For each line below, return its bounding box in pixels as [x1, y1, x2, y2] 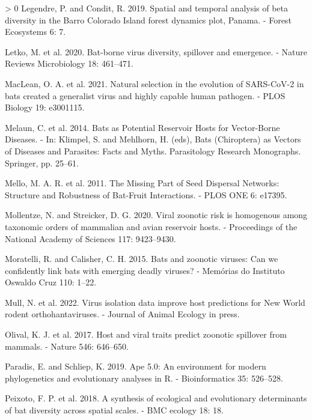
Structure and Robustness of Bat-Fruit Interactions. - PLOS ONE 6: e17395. [5, 188, 287, 201]
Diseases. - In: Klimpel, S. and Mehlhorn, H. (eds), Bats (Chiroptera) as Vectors [5, 133, 301, 145]
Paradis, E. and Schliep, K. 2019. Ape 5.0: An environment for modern [5, 360, 266, 373]
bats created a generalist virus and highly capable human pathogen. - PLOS [5, 89, 286, 102]
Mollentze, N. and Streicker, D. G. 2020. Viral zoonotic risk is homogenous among [5, 208, 308, 221]
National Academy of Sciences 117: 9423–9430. [5, 232, 176, 245]
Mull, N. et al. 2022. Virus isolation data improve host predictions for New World [5, 296, 305, 308]
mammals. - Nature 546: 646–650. [5, 339, 129, 352]
